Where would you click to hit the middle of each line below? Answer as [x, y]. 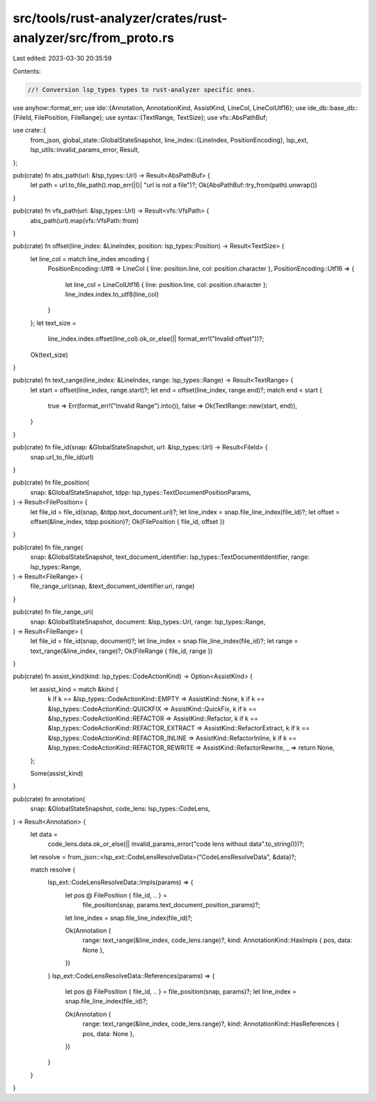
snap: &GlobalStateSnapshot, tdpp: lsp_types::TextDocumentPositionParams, [141, 492]
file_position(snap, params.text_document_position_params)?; [171, 905]
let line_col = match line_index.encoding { [90, 259]
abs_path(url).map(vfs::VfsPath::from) [85, 220]
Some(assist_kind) [57, 773]
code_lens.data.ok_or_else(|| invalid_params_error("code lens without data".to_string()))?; [176, 844]
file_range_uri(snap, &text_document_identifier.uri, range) [112, 586]
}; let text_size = [53, 323]
